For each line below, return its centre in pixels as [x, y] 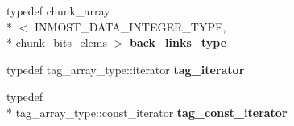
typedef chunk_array [58, 10]
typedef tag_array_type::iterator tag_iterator [126, 69]
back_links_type [178, 42]
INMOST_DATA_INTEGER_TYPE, [130, 26]
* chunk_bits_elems [57, 42]
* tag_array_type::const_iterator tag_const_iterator [147, 112]
